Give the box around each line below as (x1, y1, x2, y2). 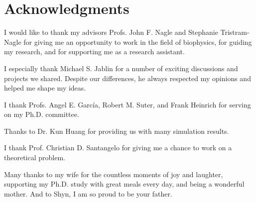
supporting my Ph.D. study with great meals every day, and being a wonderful (4, 179, 245, 189)
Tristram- (220, 27, 250, 37)
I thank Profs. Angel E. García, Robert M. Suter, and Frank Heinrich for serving (4, 99, 251, 109)
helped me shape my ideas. (4, 83, 86, 93)
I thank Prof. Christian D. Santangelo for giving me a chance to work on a (4, 142, 232, 153)
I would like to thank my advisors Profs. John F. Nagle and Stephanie (4, 27, 218, 37)
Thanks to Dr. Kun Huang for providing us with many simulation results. (4, 125, 229, 136)
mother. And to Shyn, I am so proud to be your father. (4, 188, 172, 199)
